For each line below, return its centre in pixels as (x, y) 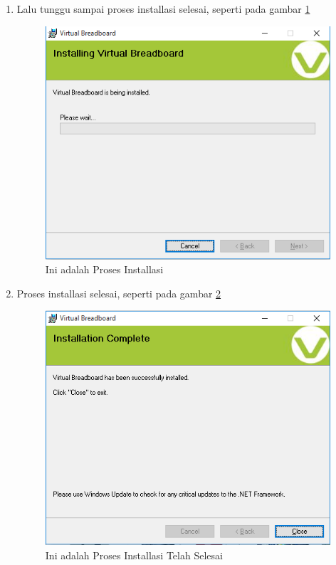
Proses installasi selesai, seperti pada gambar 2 (119, 293)
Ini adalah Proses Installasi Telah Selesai (134, 555)
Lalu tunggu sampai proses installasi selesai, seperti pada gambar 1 (163, 9)
